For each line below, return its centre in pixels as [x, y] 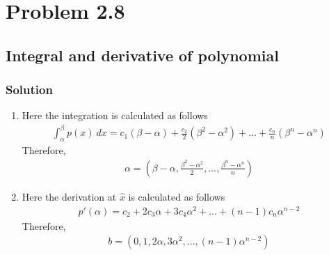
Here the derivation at [69, 196]
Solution [29, 90]
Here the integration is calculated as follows [115, 115]
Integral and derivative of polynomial [142, 55]
